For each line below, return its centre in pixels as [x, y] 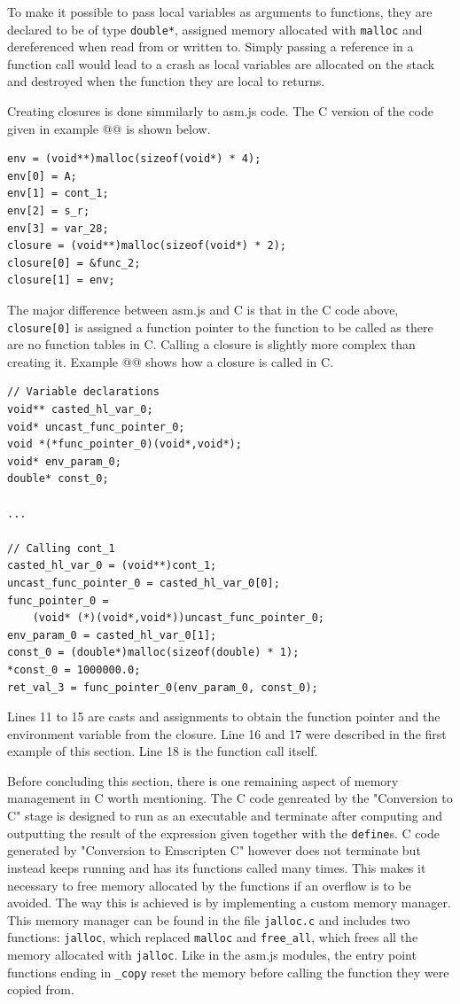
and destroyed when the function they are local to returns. [166, 81]
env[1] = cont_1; [58, 194]
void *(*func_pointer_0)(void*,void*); [125, 444]
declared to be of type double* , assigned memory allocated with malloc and [215, 29]
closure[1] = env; [61, 280]
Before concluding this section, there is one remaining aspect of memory [203, 780]
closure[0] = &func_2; [74, 263]
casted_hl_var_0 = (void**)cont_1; [112, 566]
